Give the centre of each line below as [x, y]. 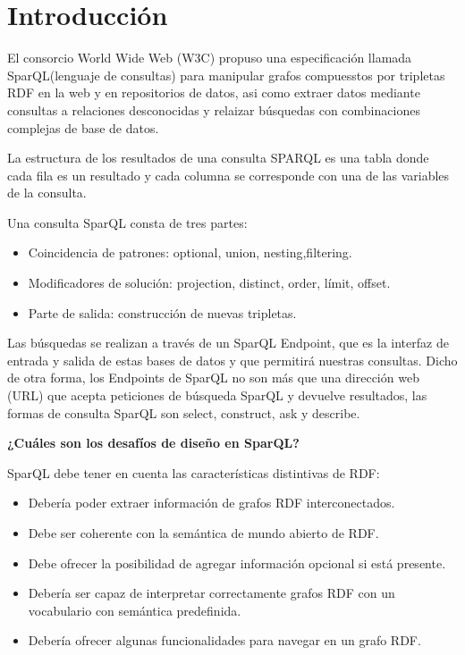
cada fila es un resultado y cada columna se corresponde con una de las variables [228, 175]
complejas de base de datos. [83, 127]
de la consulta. [47, 193]
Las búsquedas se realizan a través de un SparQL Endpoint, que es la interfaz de [228, 343]
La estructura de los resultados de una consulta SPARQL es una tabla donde [218, 158]
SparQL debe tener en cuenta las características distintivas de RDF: [194, 472]
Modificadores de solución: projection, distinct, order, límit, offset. [209, 283]
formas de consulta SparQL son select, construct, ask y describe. [184, 412]
